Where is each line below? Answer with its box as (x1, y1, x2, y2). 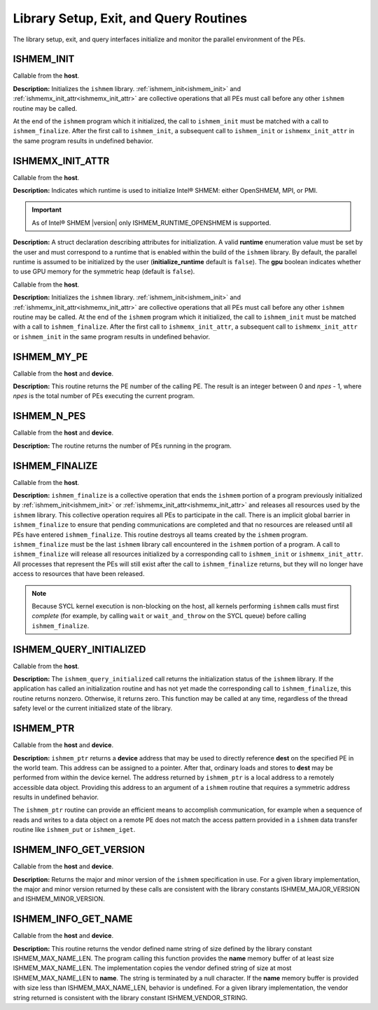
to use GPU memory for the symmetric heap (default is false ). (13, 267, 195, 276)
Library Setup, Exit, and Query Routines (13, 11, 248, 26)
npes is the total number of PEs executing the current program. (13, 392, 195, 400)
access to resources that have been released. (13, 570, 145, 578)
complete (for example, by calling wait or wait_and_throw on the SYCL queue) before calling (31, 612, 307, 620)
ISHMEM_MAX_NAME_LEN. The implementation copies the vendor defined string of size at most (13, 964, 292, 972)
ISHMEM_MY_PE (13, 350, 88, 362)
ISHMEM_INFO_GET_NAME (13, 913, 133, 925)
